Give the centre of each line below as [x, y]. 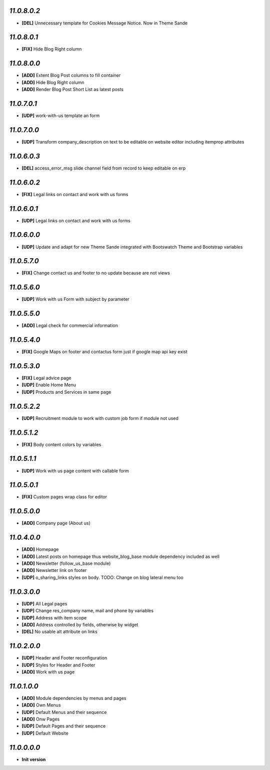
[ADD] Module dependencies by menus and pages [74, 698]
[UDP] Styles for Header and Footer [58, 665]
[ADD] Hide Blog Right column [53, 82]
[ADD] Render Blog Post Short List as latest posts [73, 90]
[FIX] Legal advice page [47, 378]
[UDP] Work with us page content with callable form [75, 471]
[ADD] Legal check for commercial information [70, 326]
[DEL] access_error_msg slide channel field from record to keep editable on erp [104, 168]
